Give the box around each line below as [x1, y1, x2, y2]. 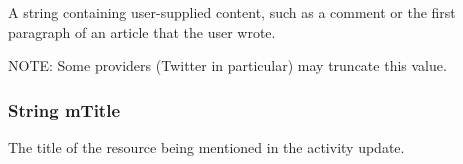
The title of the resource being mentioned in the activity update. [8, 137, 405, 157]
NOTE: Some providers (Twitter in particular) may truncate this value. [8, 55, 447, 76]
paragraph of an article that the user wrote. [8, 21, 276, 42]
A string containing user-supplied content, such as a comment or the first [8, 2, 456, 22]
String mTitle [8, 97, 121, 122]
